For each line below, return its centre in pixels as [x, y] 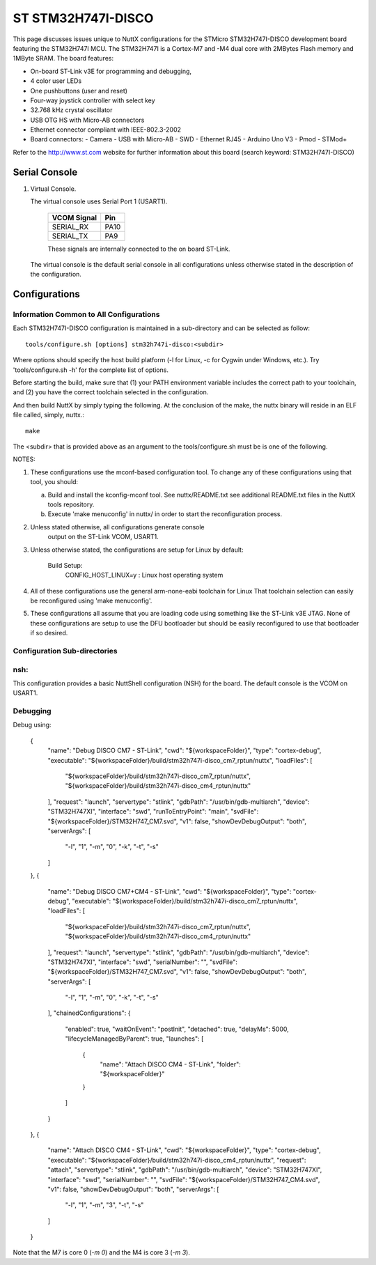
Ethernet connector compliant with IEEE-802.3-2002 [105, 130]
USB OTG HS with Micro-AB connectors [87, 120]
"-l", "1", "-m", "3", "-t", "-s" [104, 1205]
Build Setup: [65, 565]
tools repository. [71, 504]
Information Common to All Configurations [86, 315]
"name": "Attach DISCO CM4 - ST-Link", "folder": [171, 1064]
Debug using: [32, 725]
